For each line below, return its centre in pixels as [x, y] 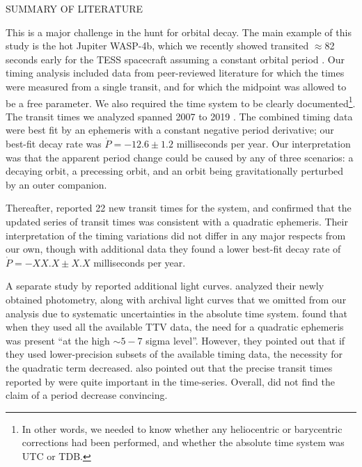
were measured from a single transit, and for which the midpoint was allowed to [176, 86]
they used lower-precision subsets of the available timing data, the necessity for [174, 354]
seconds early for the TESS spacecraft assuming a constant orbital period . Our [175, 59]
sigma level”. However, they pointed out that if [245, 340]
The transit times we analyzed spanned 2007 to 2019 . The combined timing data [179, 116]
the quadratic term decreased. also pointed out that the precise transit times [169, 367]
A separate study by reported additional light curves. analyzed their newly [165, 286]
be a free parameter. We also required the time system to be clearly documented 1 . [181, 102]
